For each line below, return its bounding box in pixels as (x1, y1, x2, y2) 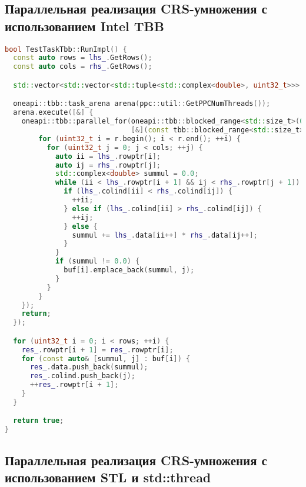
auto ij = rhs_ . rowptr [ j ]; (55, 161, 161, 169)
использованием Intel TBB (5, 16, 164, 35)
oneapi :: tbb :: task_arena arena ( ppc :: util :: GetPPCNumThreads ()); (13, 99, 271, 108)
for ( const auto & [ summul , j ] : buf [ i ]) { (21, 354, 191, 363)
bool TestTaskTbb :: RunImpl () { (5, 45, 127, 54)
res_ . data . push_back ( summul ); (29, 363, 148, 372)
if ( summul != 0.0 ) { (55, 257, 140, 266)
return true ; (13, 416, 64, 425)
